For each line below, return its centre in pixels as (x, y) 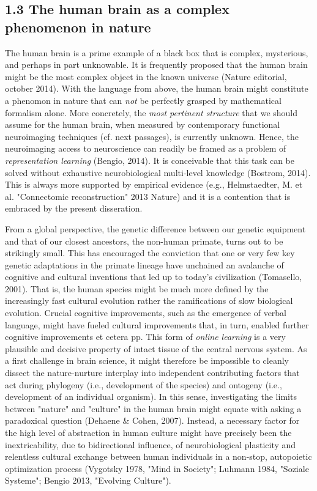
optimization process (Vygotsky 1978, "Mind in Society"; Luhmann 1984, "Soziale (157, 468)
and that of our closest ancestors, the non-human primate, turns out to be (144, 241)
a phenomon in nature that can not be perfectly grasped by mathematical (143, 100)
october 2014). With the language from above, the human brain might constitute (157, 88)
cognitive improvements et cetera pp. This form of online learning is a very (145, 337)
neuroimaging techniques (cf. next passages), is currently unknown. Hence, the (152, 136)
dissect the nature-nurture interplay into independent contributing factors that (152, 373)
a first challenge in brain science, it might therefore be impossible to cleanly (147, 360)
